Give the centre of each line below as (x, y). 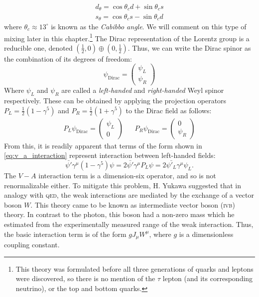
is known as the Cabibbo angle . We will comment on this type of (149, 26)
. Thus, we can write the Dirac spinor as (189, 47)
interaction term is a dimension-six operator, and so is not (127, 175)
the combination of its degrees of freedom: (68, 58)
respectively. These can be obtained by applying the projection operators (115, 100)
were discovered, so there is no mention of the (85, 278)
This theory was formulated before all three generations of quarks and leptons (134, 268)
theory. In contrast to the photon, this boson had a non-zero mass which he (119, 214)
